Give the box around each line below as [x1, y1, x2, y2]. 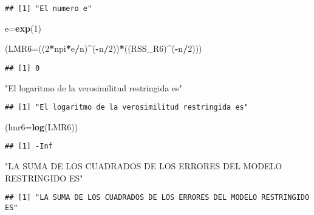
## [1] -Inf [5, 142, 53, 151]
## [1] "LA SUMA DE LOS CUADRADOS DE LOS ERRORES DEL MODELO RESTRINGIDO [5, 193, 310, 202]
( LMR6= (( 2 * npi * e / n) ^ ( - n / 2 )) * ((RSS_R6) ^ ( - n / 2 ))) [5, 42, 202, 55]
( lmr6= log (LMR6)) [5, 120, 78, 133]
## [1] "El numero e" [5, 4, 92, 13]
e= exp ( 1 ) [5, 21, 41, 34]
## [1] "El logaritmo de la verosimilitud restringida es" [5, 103, 248, 112]
